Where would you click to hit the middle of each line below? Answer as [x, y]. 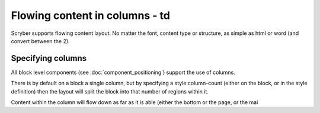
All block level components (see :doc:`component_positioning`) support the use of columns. [123, 72]
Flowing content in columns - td [90, 15]
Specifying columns [49, 58]
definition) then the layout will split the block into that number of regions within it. [110, 91]
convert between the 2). [41, 41]
